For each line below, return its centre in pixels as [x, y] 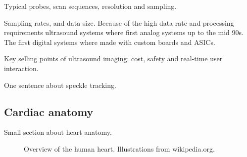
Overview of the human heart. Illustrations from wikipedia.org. [119, 148]
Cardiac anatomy [49, 111]
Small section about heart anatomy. [58, 132]
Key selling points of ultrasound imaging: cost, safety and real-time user [113, 59]
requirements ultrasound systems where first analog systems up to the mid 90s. [124, 32]
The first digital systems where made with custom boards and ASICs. [110, 42]
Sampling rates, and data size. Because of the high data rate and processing [119, 22]
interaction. [21, 68]
